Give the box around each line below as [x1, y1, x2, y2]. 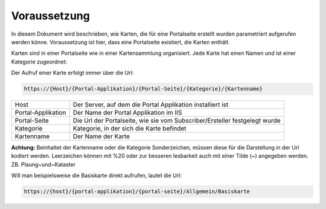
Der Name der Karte [72, 132, 130, 141]
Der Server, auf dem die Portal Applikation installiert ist [72, 100, 229, 109]
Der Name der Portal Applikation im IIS [72, 109, 182, 117]
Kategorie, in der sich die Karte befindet [72, 124, 187, 133]
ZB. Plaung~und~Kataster [11, 161, 75, 168]
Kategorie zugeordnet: [11, 58, 68, 65]
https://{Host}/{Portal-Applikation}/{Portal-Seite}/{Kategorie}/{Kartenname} [24, 85, 263, 92]
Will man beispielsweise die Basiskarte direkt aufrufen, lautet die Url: [11, 172, 182, 179]
